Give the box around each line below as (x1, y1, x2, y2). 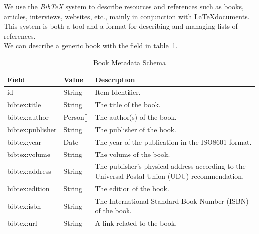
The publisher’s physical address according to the (95, 161, 246, 171)
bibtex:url (7, 218, 37, 228)
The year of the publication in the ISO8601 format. (95, 136, 252, 147)
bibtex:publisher (7, 124, 57, 134)
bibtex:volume (7, 149, 50, 159)
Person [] (63, 112, 88, 122)
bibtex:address (7, 166, 51, 176)
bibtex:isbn (7, 200, 41, 211)
